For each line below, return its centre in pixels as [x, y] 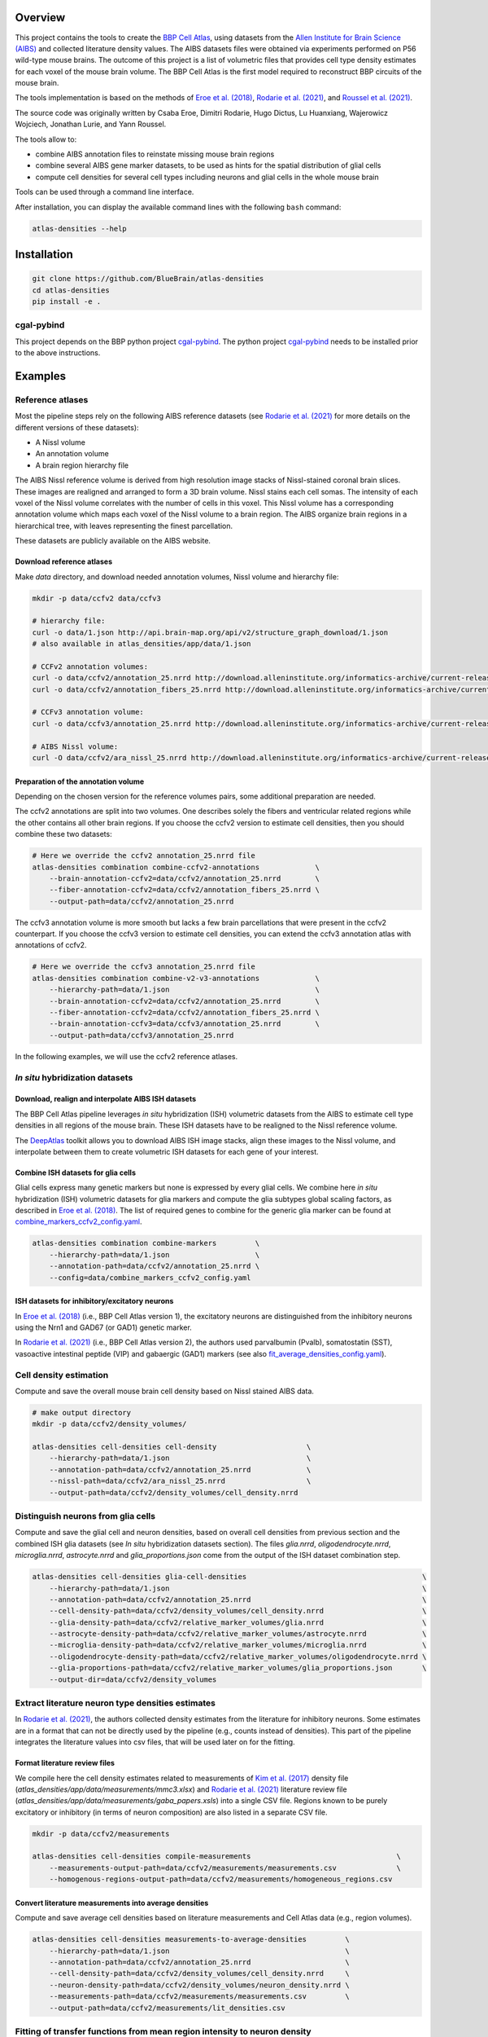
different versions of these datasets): [77, 427]
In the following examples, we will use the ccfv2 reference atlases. [126, 1056]
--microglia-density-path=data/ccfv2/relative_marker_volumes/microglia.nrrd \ [238, 1645]
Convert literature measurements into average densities [112, 1903]
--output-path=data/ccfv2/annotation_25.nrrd [142, 901]
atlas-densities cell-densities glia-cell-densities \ [229, 1577]
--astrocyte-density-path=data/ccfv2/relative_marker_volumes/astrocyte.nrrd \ [238, 1634]
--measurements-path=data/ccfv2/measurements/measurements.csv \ [199, 1997]
